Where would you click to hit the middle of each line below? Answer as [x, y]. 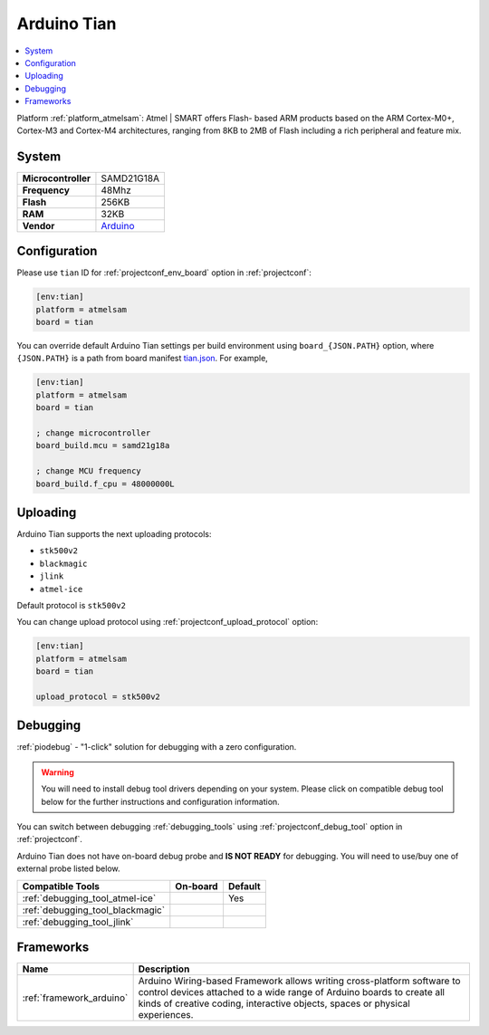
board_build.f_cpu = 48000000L [105, 484]
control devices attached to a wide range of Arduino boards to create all [292, 992]
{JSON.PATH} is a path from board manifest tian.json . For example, [143, 359]
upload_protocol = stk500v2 [98, 696]
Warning [58, 772]
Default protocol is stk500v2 [72, 606]
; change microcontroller [93, 433]
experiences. [166, 1015]
